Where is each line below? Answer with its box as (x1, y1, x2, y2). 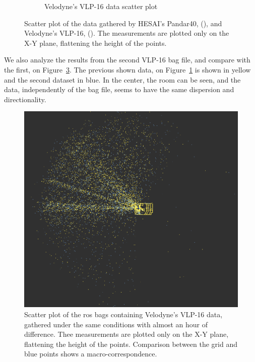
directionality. (4, 94, 46, 104)
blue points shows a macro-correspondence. (24, 348, 157, 359)
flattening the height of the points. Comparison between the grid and (24, 338, 237, 349)
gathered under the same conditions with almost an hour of (24, 319, 208, 329)
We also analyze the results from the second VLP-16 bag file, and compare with (4, 54, 250, 65)
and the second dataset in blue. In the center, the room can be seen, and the (4, 74, 241, 85)
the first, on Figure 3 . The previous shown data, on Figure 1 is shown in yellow (4, 64, 251, 75)
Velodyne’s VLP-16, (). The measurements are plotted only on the (24, 28, 229, 38)
